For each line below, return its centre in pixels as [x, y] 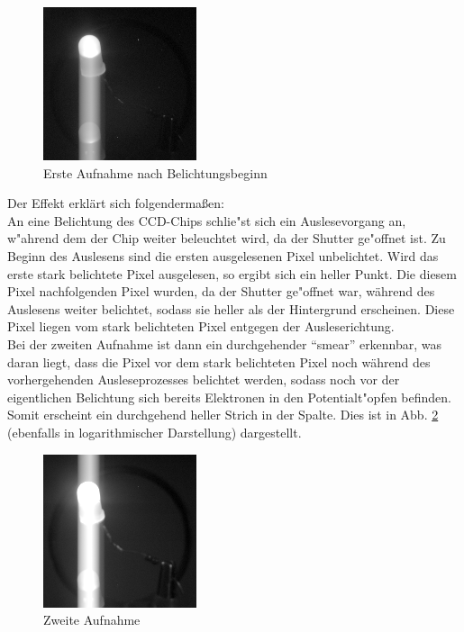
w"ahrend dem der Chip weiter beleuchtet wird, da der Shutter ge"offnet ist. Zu [227, 238]
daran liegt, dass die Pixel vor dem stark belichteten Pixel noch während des [219, 361]
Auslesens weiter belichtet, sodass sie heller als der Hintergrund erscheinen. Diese [231, 308]
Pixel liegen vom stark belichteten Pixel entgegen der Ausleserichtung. [201, 326]
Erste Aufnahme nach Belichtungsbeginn [155, 172]
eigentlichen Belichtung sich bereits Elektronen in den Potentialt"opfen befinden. [229, 397]
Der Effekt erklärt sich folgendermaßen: [116, 203]
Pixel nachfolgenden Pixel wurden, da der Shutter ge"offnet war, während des [221, 291]
